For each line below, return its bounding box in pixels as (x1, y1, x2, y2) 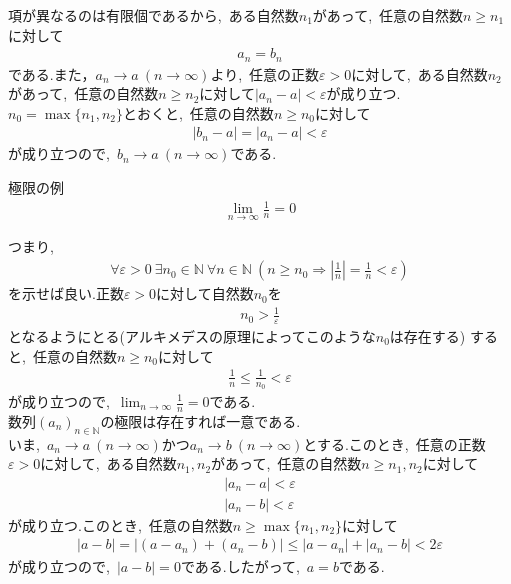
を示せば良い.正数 (8, 283, 124, 304)
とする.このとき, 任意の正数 (303, 433, 486, 454)
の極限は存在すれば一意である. (100, 410, 301, 431)
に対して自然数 (156, 283, 254, 304)
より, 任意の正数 (210, 63, 320, 84)
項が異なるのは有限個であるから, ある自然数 (8, 5, 299, 25)
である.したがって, (180, 555, 300, 576)
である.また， (8, 63, 96, 84)
